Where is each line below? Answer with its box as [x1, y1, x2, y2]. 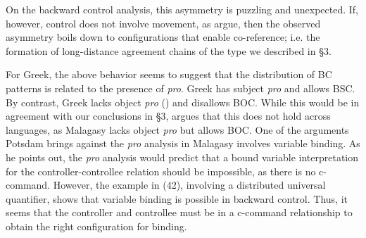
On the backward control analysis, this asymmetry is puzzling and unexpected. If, [6, 2, 359, 16]
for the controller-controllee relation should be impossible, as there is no [6, 163, 316, 178]
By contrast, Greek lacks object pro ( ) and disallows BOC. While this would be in [6, 94, 360, 109]
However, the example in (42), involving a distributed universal [53, 177, 326, 192]
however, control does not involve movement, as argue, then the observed [6, 15, 321, 30]
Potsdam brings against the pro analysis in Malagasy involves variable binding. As [6, 136, 360, 151]
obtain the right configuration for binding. [6, 218, 187, 233]
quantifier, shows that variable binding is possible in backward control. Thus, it [6, 191, 348, 206]
